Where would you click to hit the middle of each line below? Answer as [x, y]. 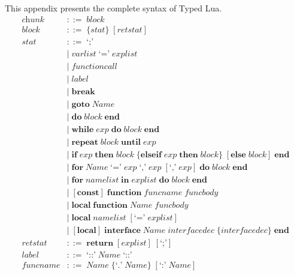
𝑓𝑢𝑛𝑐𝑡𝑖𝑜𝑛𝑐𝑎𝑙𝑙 [94, 66]
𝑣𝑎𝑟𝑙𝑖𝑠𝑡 [84, 54]
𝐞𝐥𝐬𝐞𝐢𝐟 [151, 155]
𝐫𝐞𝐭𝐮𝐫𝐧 [100, 243]
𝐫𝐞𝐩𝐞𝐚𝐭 [85, 142]
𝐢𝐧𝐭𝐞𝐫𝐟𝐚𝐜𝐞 [122, 231]
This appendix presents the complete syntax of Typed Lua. [113, 8]
